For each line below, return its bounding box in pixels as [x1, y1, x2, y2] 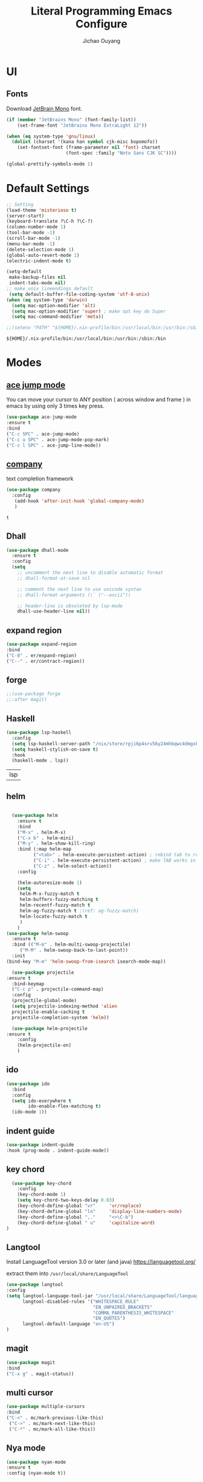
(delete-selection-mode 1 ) [6, 247, 74, 253]
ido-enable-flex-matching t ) [28, 1103, 101, 1109]
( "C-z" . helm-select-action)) [33, 863, 112, 869]
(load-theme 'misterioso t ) [6, 207, 77, 213]
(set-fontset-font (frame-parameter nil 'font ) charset [17, 144, 161, 151]
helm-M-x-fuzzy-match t [19, 891, 80, 897]
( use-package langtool [6, 1281, 63, 1288]
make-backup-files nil [8, 274, 66, 281]
